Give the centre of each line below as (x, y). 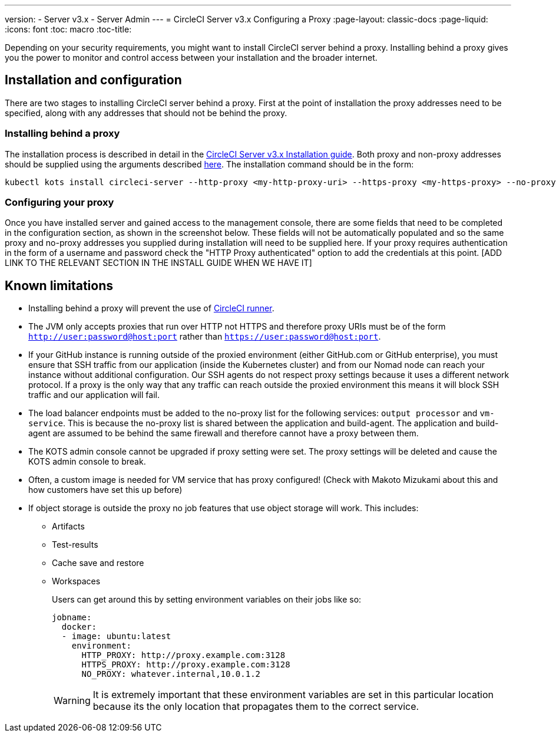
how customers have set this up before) (105, 490)
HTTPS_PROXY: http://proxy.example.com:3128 (186, 665)
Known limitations (59, 285)
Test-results (75, 545)
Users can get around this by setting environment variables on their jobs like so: (207, 600)
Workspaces (76, 581)
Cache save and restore (98, 563)
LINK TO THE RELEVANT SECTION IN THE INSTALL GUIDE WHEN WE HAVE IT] (158, 263)
